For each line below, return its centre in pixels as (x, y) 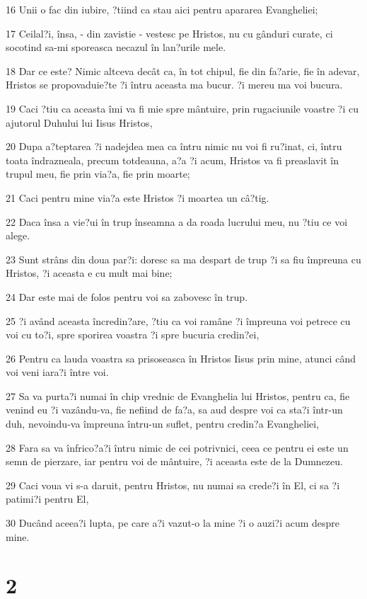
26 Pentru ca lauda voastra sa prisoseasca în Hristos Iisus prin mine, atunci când (181, 358)
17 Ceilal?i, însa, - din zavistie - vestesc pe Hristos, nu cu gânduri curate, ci (169, 33)
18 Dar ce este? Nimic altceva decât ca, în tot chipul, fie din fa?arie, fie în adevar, (183, 70)
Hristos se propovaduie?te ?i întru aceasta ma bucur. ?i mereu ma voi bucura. (174, 85)
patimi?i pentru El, (47, 499)
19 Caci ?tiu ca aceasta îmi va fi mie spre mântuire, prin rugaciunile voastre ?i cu (182, 108)
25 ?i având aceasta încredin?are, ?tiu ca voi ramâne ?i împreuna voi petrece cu (178, 320)
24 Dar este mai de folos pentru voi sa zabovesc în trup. (127, 296)
